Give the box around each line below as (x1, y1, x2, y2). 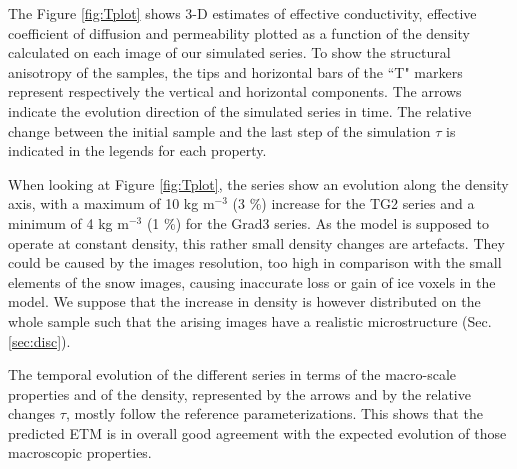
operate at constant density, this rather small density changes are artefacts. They (8, 232, 505, 253)
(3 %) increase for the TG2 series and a (232, 193, 475, 214)
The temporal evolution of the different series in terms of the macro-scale (8, 364, 457, 385)
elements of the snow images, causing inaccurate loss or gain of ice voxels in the (8, 271, 496, 292)
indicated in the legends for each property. (8, 140, 267, 161)
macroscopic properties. (8, 442, 152, 463)
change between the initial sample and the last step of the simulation (8, 120, 431, 141)
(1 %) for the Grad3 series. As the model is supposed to (146, 212, 490, 233)
